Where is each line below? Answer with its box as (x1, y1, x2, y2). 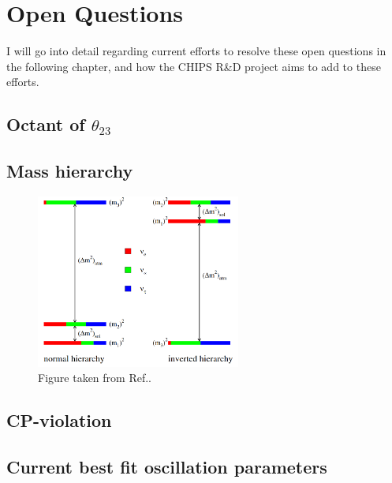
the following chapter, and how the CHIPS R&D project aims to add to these (6, 58, 381, 74)
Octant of (6, 112, 85, 137)
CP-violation (6, 408, 112, 432)
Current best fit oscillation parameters (6, 455, 327, 479)
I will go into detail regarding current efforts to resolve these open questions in (6, 43, 386, 59)
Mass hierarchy (6, 159, 133, 183)
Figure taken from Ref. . (38, 369, 151, 386)
